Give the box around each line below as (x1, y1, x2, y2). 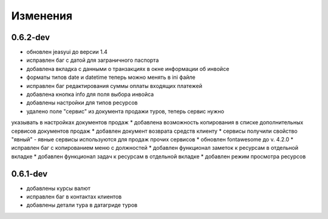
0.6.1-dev (11, 169, 48, 179)
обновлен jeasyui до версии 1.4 (26, 49, 108, 56)
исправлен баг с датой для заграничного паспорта (26, 56, 159, 64)
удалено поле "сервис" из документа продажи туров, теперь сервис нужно (26, 107, 225, 115)
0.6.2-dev (11, 32, 50, 42)
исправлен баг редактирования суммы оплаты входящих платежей (26, 82, 203, 89)
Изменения (11, 9, 73, 22)
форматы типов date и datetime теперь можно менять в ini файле (26, 73, 196, 81)
